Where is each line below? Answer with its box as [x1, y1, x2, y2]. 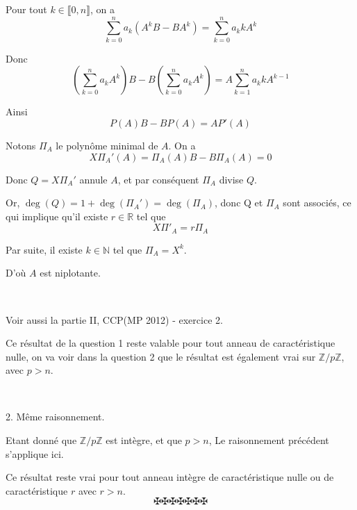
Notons [6, 138, 36, 152]
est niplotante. [40, 265, 101, 280]
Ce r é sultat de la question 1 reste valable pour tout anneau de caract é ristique [6, 336, 335, 350]
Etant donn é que [6, 433, 77, 447]
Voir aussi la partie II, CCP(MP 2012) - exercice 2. [6, 312, 223, 327]
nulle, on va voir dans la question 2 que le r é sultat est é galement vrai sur [6, 349, 316, 363]
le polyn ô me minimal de [56, 138, 158, 152]
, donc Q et [215, 195, 263, 210]
